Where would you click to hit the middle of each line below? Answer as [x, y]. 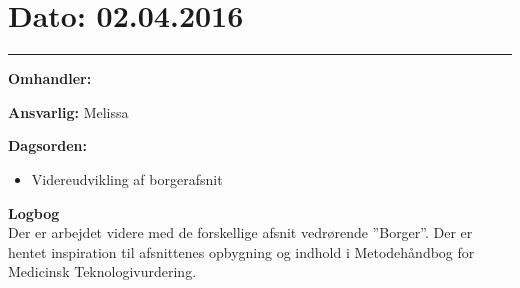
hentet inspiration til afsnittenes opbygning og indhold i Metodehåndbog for [241, 251]
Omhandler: [50, 78]
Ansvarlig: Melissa [68, 111]
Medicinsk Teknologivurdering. [102, 271]
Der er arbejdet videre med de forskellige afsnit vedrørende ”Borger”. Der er [240, 232]
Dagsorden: [48, 145]
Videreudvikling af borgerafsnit [127, 178]
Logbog [34, 212]
